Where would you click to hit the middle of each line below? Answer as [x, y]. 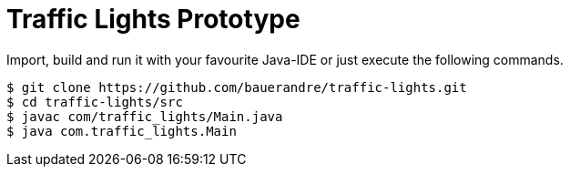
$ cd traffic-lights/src [95, 102]
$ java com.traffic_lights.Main [122, 131]
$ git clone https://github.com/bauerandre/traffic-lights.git [237, 87]
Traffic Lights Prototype [153, 19]
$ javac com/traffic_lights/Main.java [145, 116]
